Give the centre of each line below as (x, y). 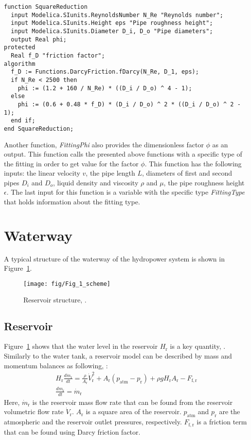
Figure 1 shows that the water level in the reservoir (81, 346)
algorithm (20, 64)
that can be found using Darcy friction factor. (72, 431)
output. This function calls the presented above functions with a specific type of (123, 154)
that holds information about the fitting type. (72, 202)
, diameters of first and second (187, 173)
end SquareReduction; (39, 129)
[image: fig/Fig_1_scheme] (67, 284)
